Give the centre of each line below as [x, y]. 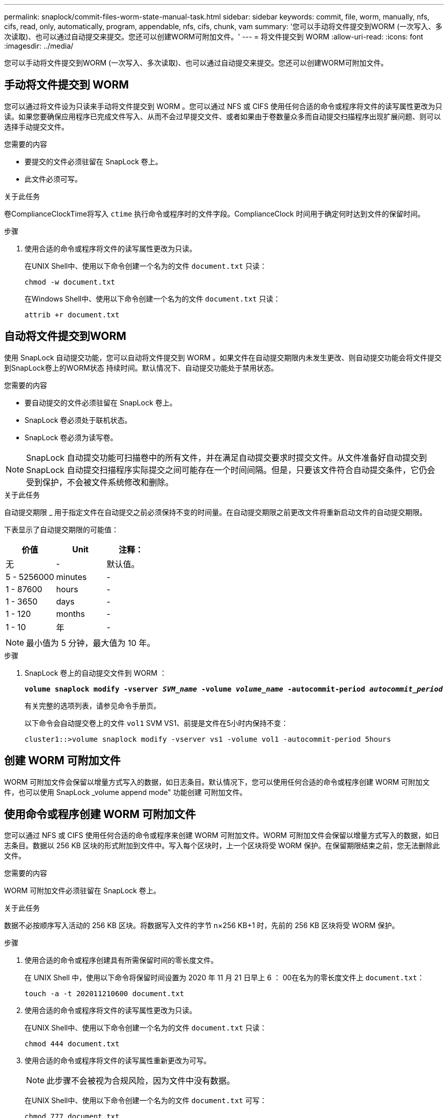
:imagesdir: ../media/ [39, 46]
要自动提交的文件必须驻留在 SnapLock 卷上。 [101, 402]
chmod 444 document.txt [72, 1044]
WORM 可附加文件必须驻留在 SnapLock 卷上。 [82, 891]
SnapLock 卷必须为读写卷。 [71, 437]
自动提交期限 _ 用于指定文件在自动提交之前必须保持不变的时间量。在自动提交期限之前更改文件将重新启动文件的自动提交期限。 [216, 512]
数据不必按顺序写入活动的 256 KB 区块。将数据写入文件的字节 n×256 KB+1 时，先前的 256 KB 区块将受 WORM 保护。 [202, 926]
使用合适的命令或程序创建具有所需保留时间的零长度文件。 [121, 960]
